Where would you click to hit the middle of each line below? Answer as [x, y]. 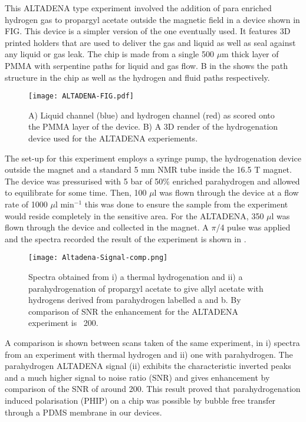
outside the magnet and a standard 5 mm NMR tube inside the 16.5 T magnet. [148, 169]
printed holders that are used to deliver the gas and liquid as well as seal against [150, 42]
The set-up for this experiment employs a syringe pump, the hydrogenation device [153, 158]
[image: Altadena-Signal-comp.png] [98, 258]
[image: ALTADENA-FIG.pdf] [81, 96]
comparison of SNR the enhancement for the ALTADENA [133, 311]
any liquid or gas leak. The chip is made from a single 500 [109, 54]
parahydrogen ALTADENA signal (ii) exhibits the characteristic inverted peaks [148, 366]
